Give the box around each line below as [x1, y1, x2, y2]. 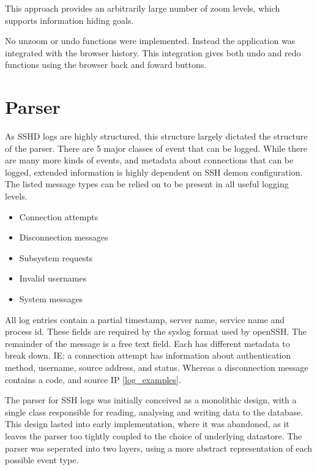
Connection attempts [19, 210, 99, 223]
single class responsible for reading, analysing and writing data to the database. [5, 405, 304, 418]
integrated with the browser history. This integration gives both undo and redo [5, 46, 301, 59]
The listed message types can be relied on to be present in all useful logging [5, 177, 289, 190]
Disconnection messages [19, 231, 108, 244]
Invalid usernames [19, 272, 87, 285]
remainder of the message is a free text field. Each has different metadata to [5, 337, 290, 349]
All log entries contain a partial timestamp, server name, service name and [5, 313, 285, 326]
